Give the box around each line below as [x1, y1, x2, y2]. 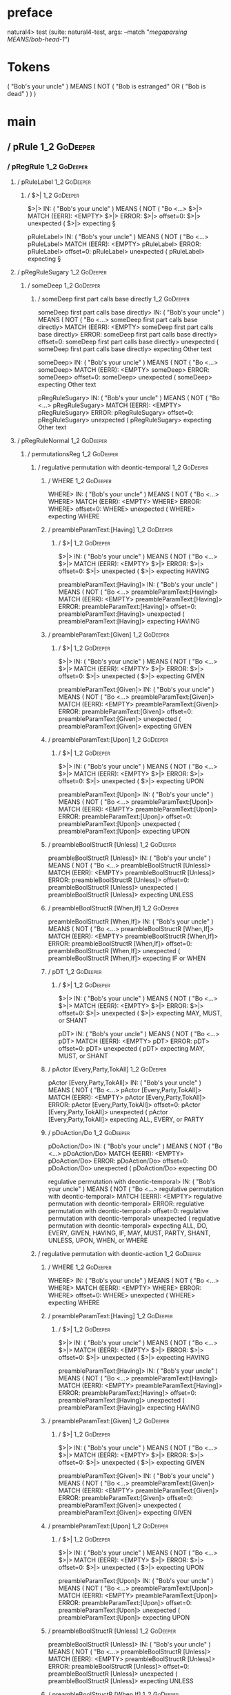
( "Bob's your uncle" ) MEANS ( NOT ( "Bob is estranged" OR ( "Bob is [7, 82, 206, 91]
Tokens [7, 59, 50, 75]
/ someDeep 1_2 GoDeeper [27, 281, 101, 290]
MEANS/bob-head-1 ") [7, 35, 70, 43]
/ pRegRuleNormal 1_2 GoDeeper [17, 436, 108, 444]
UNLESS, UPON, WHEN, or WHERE [48, 1236, 148, 1244]
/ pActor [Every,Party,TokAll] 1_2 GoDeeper [48, 1065, 167, 1073]
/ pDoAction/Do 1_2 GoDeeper [48, 1128, 130, 1136]
